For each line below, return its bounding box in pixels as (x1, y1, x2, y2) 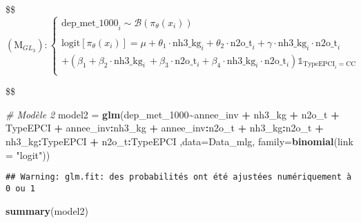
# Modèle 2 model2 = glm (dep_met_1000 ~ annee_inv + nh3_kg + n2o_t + (6, 107, 340, 121)
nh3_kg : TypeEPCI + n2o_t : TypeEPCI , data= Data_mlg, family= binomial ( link (6, 134, 353, 149)
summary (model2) (6, 203, 88, 217)
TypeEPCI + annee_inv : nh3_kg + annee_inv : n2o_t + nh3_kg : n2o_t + (6, 120, 324, 135)
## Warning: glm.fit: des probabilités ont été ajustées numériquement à (6, 172, 352, 182)
